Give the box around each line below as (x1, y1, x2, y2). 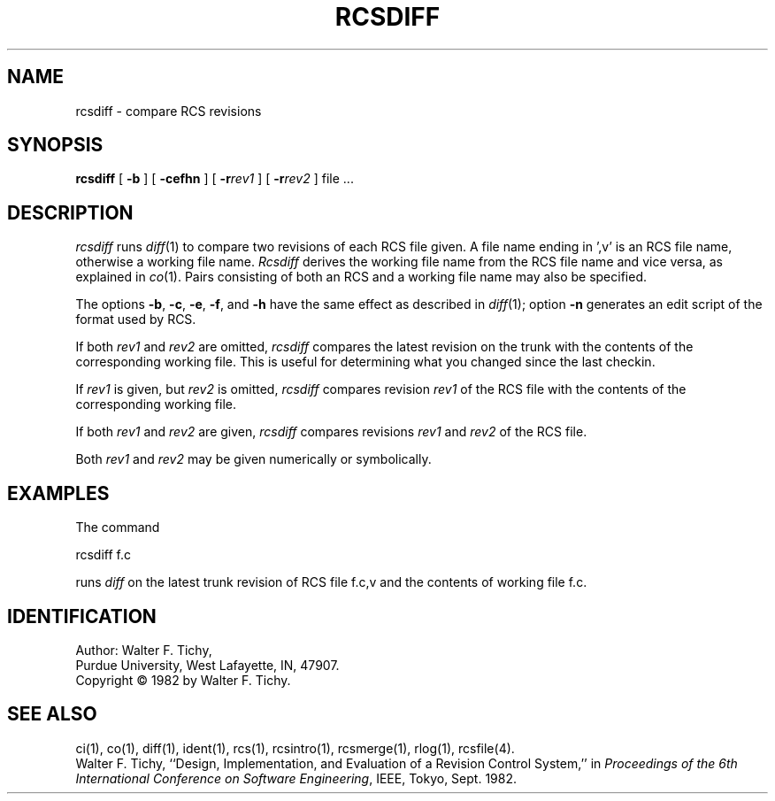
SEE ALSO (7, 703, 97, 726)
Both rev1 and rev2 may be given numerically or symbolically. (75, 451, 432, 467)
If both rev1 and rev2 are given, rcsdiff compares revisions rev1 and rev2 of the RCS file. (75, 424, 587, 440)
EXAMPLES (7, 481, 110, 504)
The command (75, 520, 160, 535)
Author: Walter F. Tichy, (75, 642, 212, 658)
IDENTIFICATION (7, 605, 157, 628)
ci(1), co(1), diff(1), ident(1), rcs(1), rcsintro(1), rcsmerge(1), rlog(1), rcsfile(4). (75, 740, 515, 756)
